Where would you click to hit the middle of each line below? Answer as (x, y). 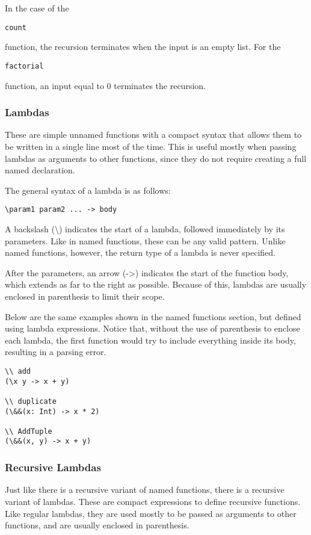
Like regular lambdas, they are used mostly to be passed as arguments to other (151, 513)
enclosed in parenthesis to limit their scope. (85, 296)
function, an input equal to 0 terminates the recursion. (105, 85)
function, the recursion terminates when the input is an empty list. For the (143, 47)
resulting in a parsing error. (56, 352)
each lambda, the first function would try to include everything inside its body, (150, 340)
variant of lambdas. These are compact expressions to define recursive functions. (153, 501)
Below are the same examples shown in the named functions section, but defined (153, 316)
